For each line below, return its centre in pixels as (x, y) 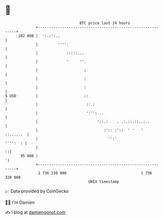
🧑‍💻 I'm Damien (20, 202)
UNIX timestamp (104, 182)
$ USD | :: (47, 96)
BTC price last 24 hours (105, 23)
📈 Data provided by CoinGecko (37, 191)
